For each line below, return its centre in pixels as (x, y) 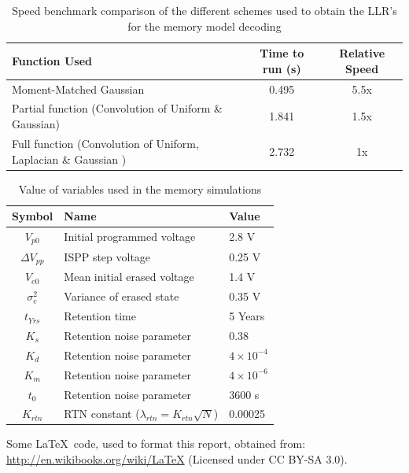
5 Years (247, 316)
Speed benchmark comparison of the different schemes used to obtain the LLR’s (204, 10)
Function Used (52, 60)
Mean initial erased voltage (129, 277)
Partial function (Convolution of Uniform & (117, 108)
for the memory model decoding (204, 26)
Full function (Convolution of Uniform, (105, 143)
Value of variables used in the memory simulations (140, 188)
